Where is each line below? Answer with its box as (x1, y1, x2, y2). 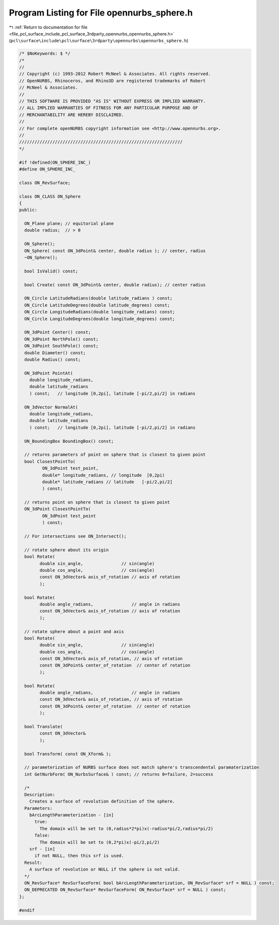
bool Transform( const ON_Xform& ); (24, 751, 111, 756)
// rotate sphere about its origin (24, 547, 109, 552)
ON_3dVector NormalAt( (24, 404, 78, 410)
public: (19, 207, 37, 213)
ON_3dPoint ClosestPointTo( (24, 506, 91, 512)
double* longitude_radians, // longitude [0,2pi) (42, 472, 165, 478)
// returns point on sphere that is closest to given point (24, 499, 170, 505)
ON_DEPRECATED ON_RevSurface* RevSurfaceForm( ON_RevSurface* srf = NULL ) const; (24, 887, 226, 892)
